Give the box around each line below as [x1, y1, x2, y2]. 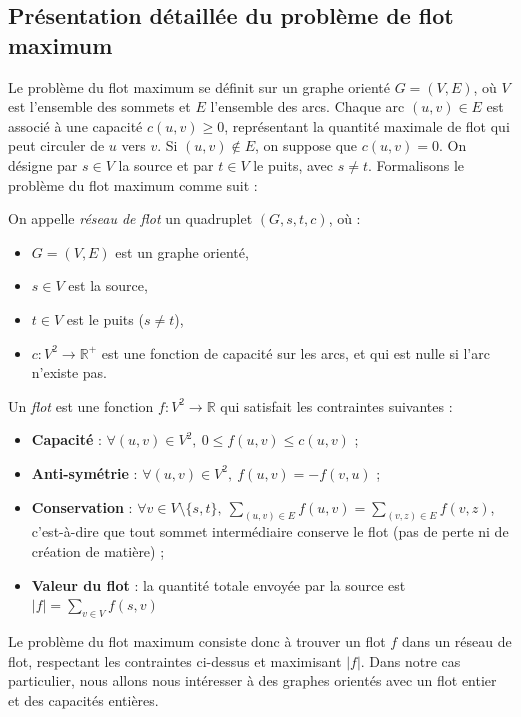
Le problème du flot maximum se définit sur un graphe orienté [8, 76, 391, 97]
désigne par [8, 154, 78, 175]
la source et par [118, 154, 214, 175]
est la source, [68, 275, 148, 296]
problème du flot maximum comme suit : [8, 174, 258, 195]
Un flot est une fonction [8, 395, 154, 416]
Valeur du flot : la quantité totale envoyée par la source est [31, 574, 406, 595]
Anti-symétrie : [31, 462, 138, 483]
